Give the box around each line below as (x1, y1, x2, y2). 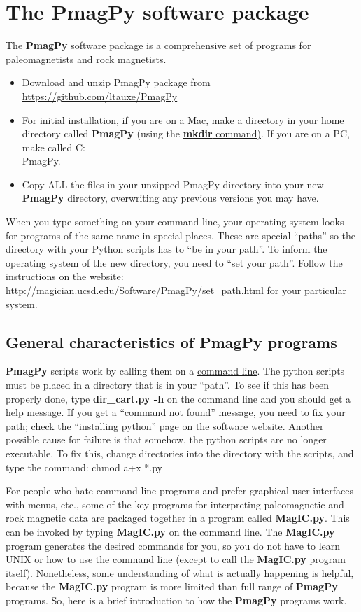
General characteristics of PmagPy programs (6, 331, 337, 352)
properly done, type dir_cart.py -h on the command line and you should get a (6, 391, 351, 405)
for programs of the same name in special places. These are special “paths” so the (6, 228, 356, 242)
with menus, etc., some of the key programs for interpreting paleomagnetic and (6, 496, 344, 511)
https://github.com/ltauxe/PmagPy (22, 88, 178, 103)
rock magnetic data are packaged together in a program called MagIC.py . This (6, 510, 350, 525)
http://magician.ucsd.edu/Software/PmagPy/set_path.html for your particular (6, 283, 346, 298)
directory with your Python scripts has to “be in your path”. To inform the (6, 242, 327, 256)
